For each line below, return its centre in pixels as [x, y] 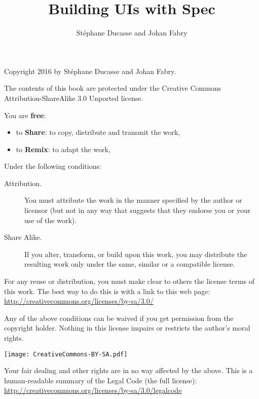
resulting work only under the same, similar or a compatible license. [130, 264]
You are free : [25, 115]
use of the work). [51, 220]
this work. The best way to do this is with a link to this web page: [107, 291]
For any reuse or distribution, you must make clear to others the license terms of [129, 281]
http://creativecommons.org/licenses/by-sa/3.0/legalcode [93, 390]
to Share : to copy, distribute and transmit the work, [98, 132]
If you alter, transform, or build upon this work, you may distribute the [136, 254]
